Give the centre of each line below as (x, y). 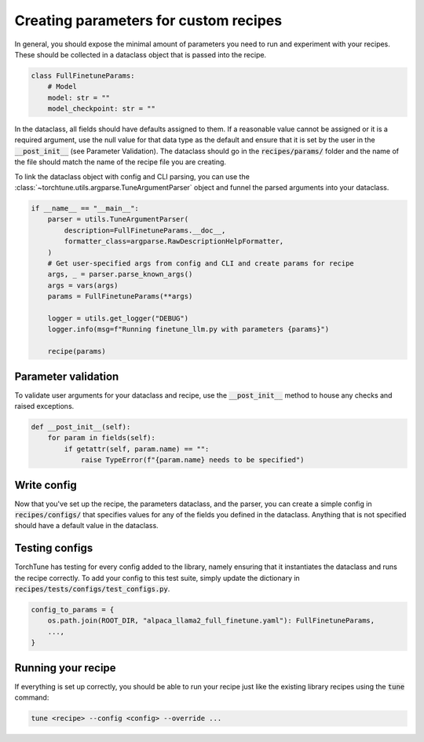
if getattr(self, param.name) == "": (137, 449)
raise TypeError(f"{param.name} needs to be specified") (192, 460)
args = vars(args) (83, 285)
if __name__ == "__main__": (85, 209)
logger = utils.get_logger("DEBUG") (118, 318)
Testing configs (54, 548)
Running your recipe (66, 668)
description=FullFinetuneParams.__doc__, (145, 230)
